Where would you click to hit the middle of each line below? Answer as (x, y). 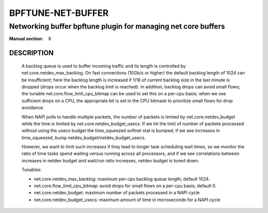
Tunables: (32, 170)
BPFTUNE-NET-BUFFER (59, 13)
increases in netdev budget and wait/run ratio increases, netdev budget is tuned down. (110, 160)
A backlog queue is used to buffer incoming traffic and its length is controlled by (104, 66)
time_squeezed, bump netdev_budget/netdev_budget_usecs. (84, 138)
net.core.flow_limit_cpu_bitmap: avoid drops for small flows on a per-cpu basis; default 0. (125, 186)
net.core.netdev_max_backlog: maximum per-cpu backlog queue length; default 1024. (122, 179)
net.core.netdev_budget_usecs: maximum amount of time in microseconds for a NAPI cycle (127, 200)
